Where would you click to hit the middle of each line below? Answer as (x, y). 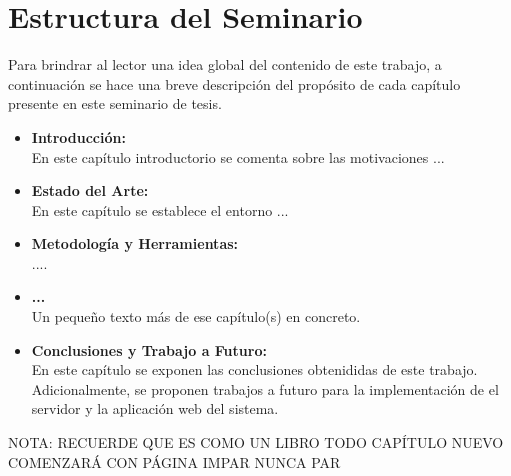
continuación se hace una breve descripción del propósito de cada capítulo (234, 83)
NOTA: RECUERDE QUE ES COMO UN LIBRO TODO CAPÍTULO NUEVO (256, 442)
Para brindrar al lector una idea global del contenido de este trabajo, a (225, 64)
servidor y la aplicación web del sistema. (155, 408)
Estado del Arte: (90, 190)
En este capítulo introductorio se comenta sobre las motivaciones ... (238, 156)
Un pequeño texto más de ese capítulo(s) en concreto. (196, 316)
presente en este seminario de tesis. (115, 103)
